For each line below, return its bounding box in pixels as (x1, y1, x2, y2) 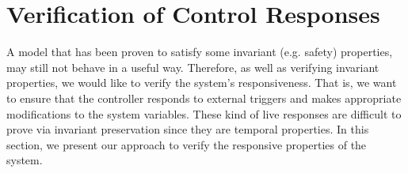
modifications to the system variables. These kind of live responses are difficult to (6, 105, 402, 122)
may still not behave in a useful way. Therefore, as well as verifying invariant (6, 58, 379, 75)
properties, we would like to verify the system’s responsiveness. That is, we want (6, 74, 397, 91)
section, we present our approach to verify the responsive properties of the (6, 136, 367, 152)
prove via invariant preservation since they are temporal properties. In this (6, 121, 369, 137)
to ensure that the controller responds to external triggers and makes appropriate (6, 89, 402, 106)
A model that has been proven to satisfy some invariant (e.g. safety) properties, (6, 43, 393, 60)
